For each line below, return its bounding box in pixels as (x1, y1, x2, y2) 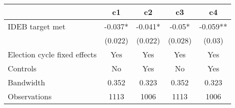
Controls (8, 63, 37, 74)
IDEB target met (8, 21, 66, 32)
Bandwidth (8, 77, 45, 88)
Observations (8, 91, 52, 102)
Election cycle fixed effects (8, 49, 97, 60)
